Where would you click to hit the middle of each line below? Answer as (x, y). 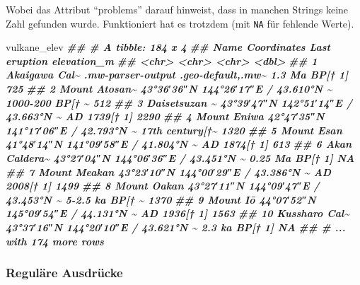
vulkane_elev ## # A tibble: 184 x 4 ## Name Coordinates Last (168, 47)
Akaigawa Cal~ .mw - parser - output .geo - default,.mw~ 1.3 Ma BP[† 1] (177, 75)
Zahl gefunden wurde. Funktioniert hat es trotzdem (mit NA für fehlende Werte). (180, 23)
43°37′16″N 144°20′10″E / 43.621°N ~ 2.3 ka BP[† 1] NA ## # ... (176, 227)
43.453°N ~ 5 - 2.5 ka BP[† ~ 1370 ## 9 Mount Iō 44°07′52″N (161, 199)
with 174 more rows (55, 241)
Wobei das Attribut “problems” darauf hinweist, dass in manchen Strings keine (177, 9)
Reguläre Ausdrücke (64, 273)
